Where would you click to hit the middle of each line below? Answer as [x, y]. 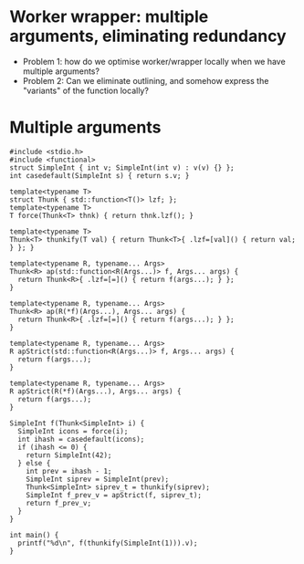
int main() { [34, 535]
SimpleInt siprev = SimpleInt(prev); [98, 479]
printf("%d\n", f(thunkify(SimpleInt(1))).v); [108, 543]
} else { [34, 463]
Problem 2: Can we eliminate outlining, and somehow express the [146, 80]
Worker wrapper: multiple [109, 17]
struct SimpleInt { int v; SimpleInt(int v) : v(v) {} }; [122, 167]
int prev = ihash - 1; [69, 471]
